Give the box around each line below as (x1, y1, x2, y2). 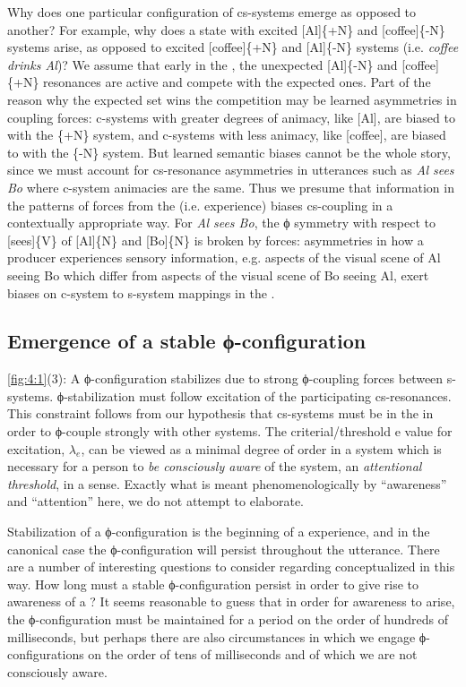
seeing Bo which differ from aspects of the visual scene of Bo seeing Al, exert (7, 265, 429, 284)
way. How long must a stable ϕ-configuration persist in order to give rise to (7, 574, 419, 593)
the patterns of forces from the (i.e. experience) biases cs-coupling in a (7, 195, 393, 214)
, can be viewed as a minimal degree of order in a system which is (81, 439, 442, 458)
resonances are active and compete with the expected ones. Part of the (43, 73, 431, 91)
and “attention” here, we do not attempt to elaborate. (7, 492, 305, 511)
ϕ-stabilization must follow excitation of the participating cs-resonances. (56, 386, 452, 405)
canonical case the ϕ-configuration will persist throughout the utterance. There (7, 539, 440, 558)
